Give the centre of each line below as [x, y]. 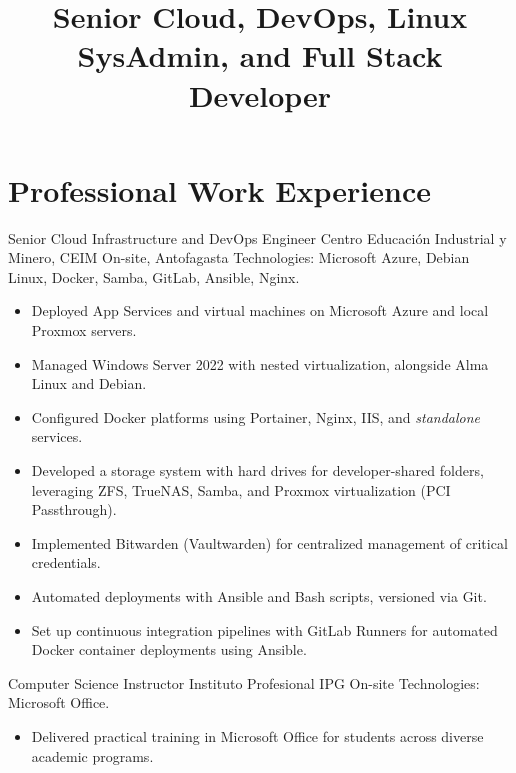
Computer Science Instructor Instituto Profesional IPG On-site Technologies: [244, 682]
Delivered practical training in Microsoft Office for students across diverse [257, 735]
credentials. [66, 562]
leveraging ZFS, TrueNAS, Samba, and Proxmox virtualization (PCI [241, 489]
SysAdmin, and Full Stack [260, 55]
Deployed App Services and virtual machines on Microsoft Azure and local [260, 310]
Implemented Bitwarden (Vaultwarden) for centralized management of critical [269, 542]
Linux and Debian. [89, 383]
